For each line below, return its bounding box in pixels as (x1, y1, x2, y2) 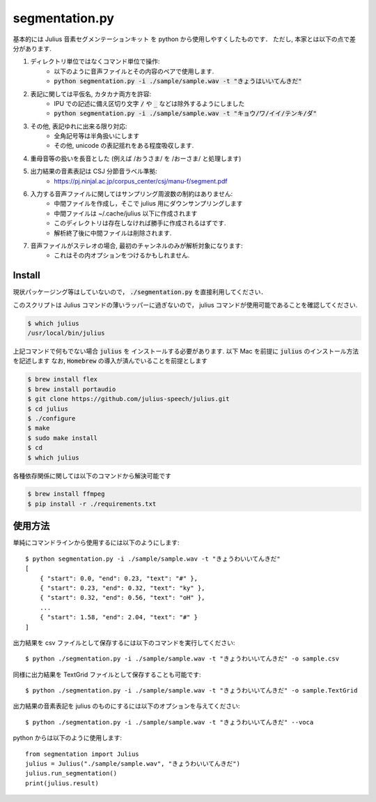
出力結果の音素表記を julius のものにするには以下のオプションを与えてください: (13, 702, 240, 711)
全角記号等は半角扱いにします (54, 132, 139, 140)
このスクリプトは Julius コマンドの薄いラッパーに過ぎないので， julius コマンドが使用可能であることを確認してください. (13, 301, 358, 309)
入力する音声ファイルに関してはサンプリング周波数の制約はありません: (30, 190, 233, 198)
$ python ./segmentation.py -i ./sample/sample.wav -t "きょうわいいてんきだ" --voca (25, 718, 314, 726)
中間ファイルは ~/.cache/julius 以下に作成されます (54, 209, 198, 218)
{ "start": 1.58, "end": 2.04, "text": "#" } (39, 614, 198, 621)
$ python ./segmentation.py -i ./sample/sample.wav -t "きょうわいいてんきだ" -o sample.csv (25, 655, 340, 663)
